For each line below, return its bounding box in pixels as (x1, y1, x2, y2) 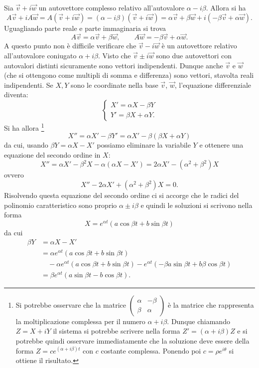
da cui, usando (4, 140, 48, 150)
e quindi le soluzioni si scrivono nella (140, 199, 253, 210)
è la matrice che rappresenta (167, 299, 254, 310)
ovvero (4, 170, 24, 180)
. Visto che (98, 50, 131, 60)
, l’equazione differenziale (174, 79, 251, 90)
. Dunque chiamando (167, 316, 230, 326)
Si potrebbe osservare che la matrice (15, 299, 126, 310)
